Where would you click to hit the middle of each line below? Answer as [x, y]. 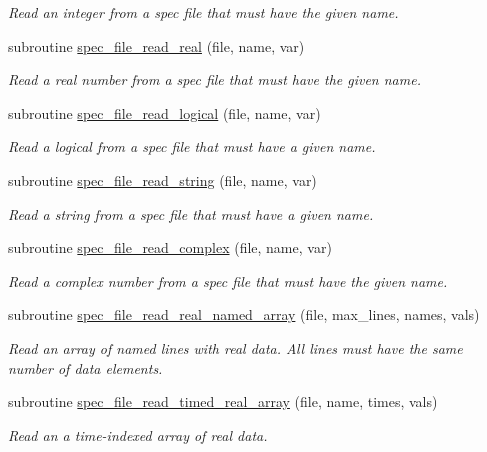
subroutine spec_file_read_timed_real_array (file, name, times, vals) [223, 401]
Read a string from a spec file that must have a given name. [191, 213]
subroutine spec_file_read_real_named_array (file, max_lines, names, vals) [244, 314]
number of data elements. [85, 367]
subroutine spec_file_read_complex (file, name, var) [170, 247]
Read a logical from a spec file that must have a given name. [192, 146]
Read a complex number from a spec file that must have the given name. [228, 280]
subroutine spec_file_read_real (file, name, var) [156, 45]
